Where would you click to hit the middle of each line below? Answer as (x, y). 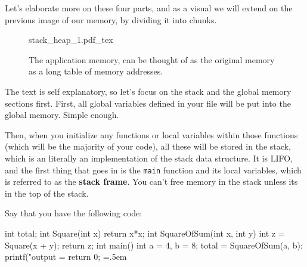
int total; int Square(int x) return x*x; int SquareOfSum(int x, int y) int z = (145, 233)
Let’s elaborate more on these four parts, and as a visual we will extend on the (149, 8)
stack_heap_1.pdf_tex (71, 40)
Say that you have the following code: (74, 213)
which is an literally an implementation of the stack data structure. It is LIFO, (149, 158)
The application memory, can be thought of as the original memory (152, 59)
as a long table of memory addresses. (96, 71)
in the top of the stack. (47, 193)
